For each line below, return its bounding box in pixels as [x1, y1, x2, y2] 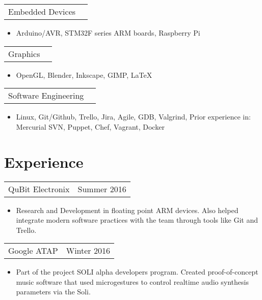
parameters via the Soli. [16, 286, 91, 297]
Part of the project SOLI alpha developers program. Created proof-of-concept [16, 266, 258, 277]
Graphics [8, 47, 40, 59]
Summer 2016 [77, 183, 126, 195]
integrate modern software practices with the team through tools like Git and [16, 215, 258, 225]
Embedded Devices [8, 6, 76, 17]
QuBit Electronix [8, 183, 70, 195]
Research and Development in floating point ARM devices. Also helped [16, 204, 239, 215]
